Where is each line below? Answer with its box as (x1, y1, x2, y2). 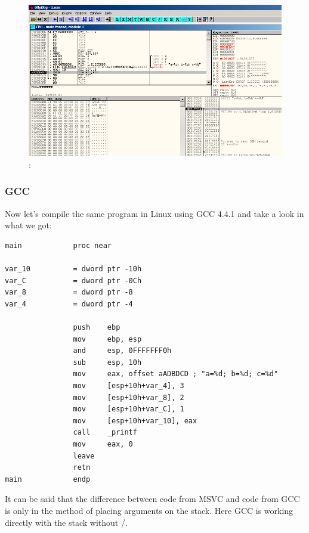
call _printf (73, 428, 137, 437)
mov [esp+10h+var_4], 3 (73, 382, 184, 391)
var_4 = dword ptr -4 (5, 299, 133, 308)
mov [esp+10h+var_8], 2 (73, 393, 184, 402)
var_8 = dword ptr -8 (5, 288, 133, 297)
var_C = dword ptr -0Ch (5, 276, 142, 285)
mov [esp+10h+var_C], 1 (73, 405, 184, 414)
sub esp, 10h (73, 358, 142, 367)
